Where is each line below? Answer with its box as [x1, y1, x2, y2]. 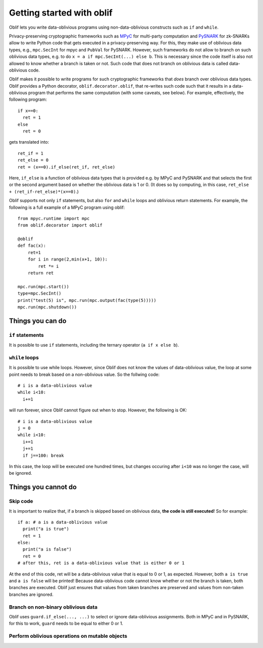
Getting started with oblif [9, 7, 113, 18]
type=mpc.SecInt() [18, 291, 62, 296]
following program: [9, 96, 47, 102]
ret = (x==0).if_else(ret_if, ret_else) [18, 164, 115, 170]
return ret [27, 270, 54, 276]
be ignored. [9, 470, 33, 476]
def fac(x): [18, 243, 46, 248]
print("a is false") [22, 547, 72, 552]
